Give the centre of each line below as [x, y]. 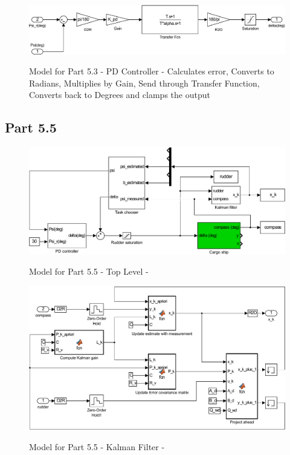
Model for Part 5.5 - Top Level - [89, 271]
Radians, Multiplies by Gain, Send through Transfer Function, [144, 83]
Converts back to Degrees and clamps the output [120, 95]
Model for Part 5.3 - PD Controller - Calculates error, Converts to [152, 71]
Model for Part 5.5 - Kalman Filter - [97, 446]
